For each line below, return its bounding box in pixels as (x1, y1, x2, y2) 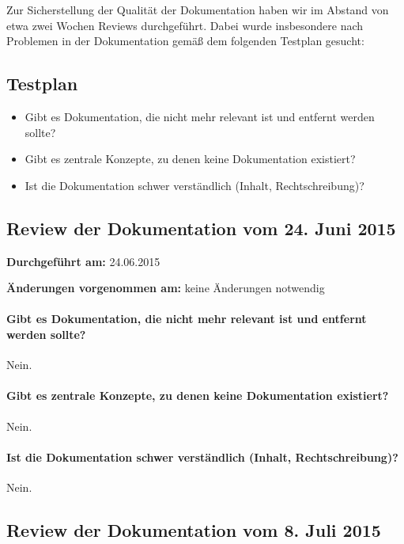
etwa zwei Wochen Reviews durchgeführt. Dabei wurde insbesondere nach (6, 17, 364, 33)
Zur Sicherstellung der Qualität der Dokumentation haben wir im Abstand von (6, 2, 389, 17)
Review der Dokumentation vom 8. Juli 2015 (6, 517, 381, 542)
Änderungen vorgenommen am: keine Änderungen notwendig (6, 280, 325, 296)
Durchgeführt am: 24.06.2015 (6, 253, 160, 269)
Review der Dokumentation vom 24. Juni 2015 (6, 215, 396, 240)
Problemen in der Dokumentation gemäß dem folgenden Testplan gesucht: (6, 32, 364, 49)
